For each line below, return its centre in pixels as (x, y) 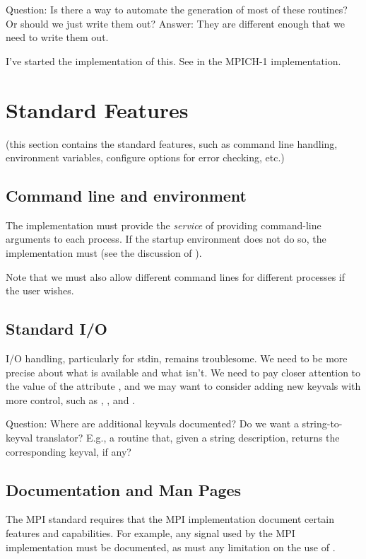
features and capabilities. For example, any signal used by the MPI (150, 533)
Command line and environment (126, 196)
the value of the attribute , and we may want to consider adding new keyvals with (183, 386)
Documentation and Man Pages (124, 489)
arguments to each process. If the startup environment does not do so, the (166, 239)
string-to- (322, 423)
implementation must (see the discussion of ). (104, 253)
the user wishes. (40, 290)
